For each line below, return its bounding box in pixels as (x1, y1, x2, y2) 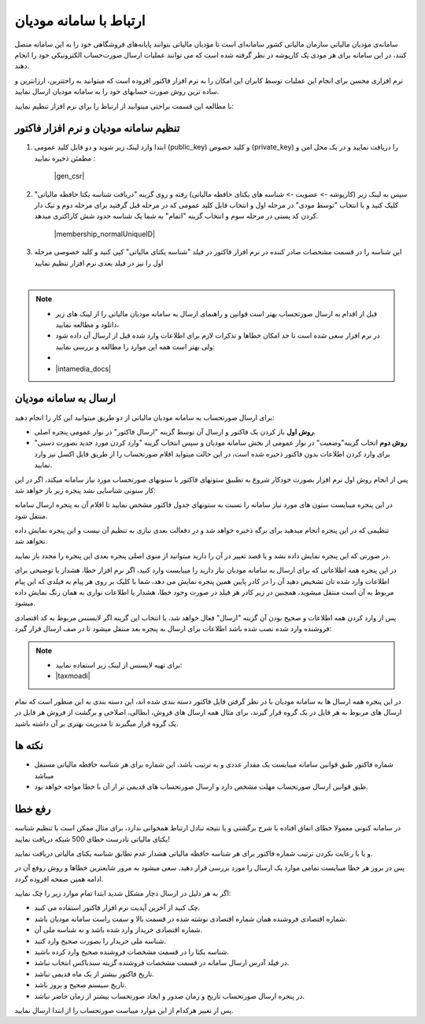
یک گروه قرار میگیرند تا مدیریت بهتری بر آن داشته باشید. (14, 719, 179, 728)
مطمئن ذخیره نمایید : (34, 153, 96, 163)
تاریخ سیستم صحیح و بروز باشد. (34, 980, 127, 989)
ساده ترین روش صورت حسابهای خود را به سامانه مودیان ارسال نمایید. (14, 87, 220, 96)
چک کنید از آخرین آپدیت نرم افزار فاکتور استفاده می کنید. (34, 903, 201, 912)
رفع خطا (14, 803, 51, 816)
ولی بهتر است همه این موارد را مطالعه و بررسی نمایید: (55, 342, 216, 351)
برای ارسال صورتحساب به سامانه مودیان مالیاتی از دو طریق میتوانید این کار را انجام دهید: (14, 412, 275, 422)
